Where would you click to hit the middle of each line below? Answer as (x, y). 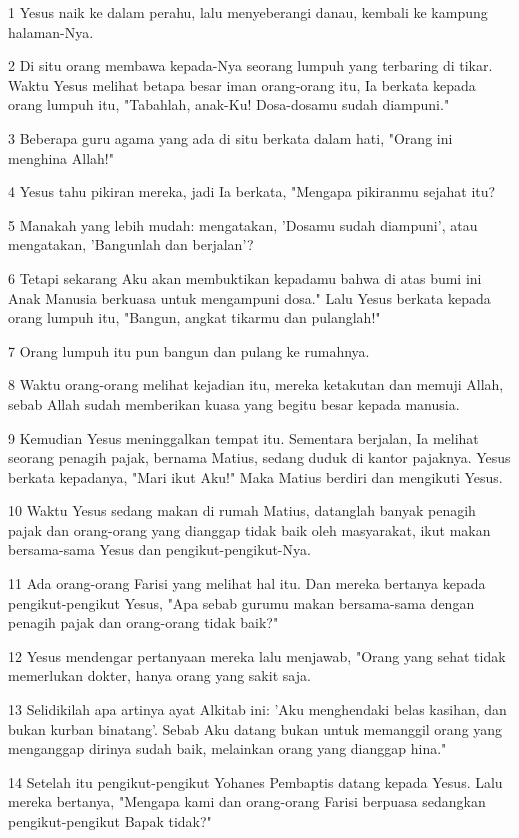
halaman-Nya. (51, 31)
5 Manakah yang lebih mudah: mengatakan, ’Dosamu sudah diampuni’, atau (243, 224)
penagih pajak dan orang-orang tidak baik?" (143, 622)
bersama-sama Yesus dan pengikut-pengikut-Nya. (159, 549)
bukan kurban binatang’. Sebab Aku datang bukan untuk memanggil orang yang (255, 728)
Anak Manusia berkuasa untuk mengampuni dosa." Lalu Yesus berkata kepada (249, 297)
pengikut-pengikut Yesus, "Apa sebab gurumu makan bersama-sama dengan (241, 602)
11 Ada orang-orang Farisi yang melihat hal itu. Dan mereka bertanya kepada (247, 583)
